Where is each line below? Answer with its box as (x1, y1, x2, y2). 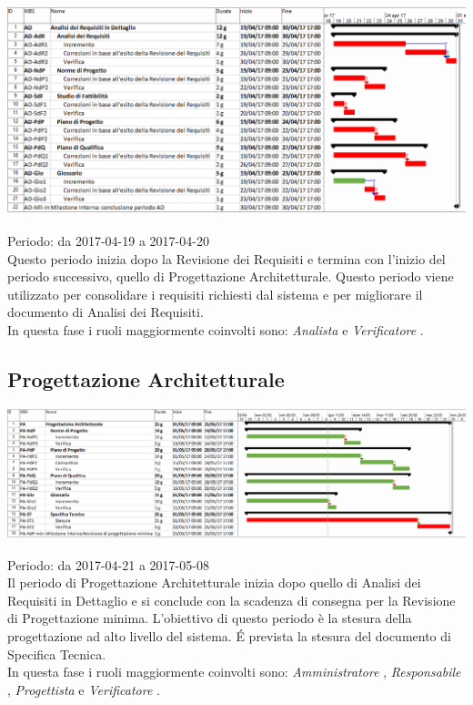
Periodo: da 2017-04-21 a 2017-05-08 (7, 555, 209, 574)
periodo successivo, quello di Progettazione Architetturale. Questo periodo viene (7, 267, 454, 286)
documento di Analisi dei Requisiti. (7, 302, 204, 322)
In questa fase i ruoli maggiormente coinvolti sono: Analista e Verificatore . (7, 320, 424, 339)
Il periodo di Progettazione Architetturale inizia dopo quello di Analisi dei (7, 573, 421, 592)
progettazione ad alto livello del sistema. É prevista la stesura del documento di (7, 626, 451, 645)
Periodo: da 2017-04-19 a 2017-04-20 (7, 230, 209, 250)
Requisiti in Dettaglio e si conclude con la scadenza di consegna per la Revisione (7, 590, 456, 609)
